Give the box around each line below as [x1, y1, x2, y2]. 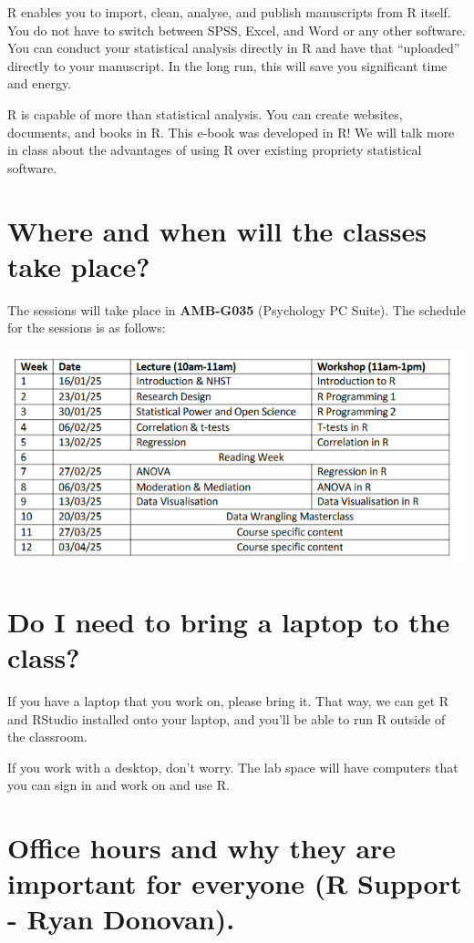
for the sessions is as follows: [7, 318, 166, 337]
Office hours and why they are [7, 829, 397, 866]
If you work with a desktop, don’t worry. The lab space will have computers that [7, 757, 459, 776]
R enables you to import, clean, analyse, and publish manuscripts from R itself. [7, 3, 451, 21]
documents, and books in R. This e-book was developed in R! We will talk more [7, 122, 455, 141]
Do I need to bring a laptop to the [7, 602, 450, 640]
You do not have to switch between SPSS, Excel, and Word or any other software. [7, 20, 466, 39]
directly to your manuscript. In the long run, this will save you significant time [7, 56, 448, 75]
